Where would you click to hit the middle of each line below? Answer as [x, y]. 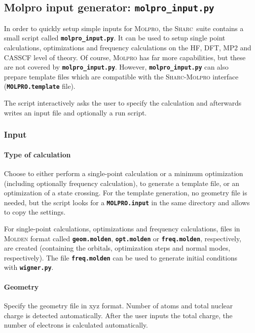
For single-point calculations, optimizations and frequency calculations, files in [122, 228]
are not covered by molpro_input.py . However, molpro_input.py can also [116, 67]
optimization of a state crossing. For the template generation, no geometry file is [126, 193]
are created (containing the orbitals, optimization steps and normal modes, [117, 248]
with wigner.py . [29, 267]
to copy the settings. [35, 212]
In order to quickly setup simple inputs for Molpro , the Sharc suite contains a [124, 28]
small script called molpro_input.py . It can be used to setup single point [115, 38]
